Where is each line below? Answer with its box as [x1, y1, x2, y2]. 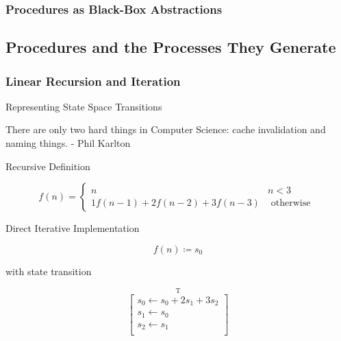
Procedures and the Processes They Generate [5, 36, 336, 58]
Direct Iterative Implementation [5, 221, 140, 235]
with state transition [5, 263, 92, 278]
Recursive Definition [5, 158, 90, 173]
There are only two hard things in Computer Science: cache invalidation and [5, 122, 326, 137]
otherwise [270, 198, 311, 208]
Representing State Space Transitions [5, 99, 162, 113]
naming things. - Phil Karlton [5, 136, 131, 150]
